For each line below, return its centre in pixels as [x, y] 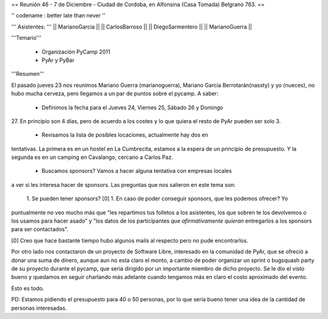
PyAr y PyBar [58, 60]
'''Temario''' [26, 38]
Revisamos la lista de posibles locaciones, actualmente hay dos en [125, 135]
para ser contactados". [40, 229]
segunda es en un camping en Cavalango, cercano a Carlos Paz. [92, 157]
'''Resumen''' [28, 74]
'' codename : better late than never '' [58, 16]
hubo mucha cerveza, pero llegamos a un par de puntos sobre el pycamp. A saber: [115, 93]
